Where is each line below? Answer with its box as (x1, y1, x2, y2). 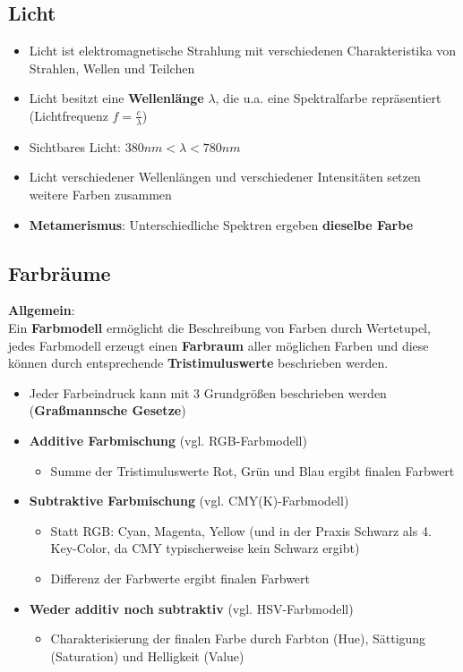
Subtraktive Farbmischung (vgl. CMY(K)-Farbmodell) (29, 491, 349, 510)
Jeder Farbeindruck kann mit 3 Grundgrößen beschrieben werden (29, 383, 387, 402)
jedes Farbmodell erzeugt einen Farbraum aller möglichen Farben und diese (8, 336, 429, 354)
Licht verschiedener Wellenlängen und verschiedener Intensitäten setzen (29, 167, 421, 186)
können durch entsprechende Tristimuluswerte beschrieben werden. (8, 353, 389, 372)
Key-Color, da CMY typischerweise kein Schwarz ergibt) (50, 539, 360, 557)
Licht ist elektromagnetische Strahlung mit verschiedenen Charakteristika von (29, 41, 457, 60)
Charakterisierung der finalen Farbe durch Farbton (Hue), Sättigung (50, 629, 426, 648)
